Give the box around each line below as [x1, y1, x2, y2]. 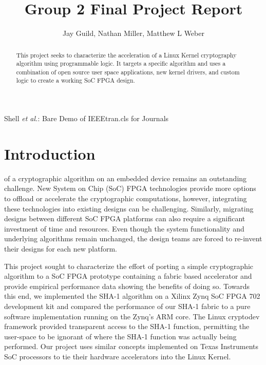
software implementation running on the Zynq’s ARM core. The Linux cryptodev [4, 311, 260, 321]
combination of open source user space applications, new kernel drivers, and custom [16, 67, 240, 76]
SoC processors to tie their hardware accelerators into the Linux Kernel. [4, 351, 231, 361]
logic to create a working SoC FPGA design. [16, 76, 135, 85]
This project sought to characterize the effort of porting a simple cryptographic [4, 260, 254, 271]
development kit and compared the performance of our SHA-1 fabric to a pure [4, 300, 251, 311]
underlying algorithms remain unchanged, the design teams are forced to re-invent [4, 233, 262, 244]
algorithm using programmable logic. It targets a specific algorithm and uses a [16, 59, 226, 68]
